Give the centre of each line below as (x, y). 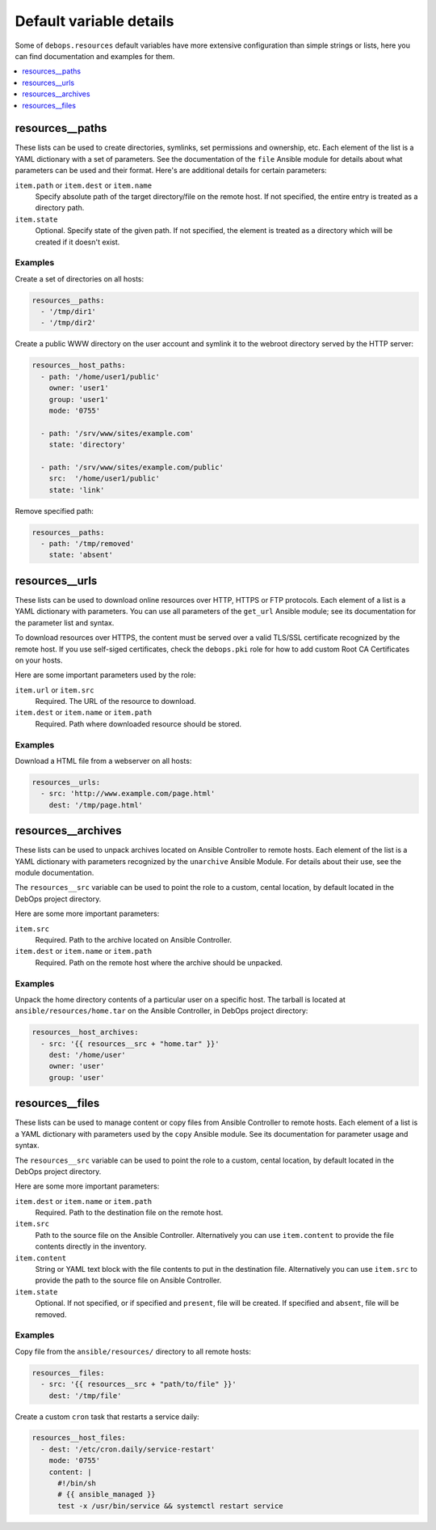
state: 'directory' (88, 445)
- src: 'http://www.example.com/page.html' (128, 794)
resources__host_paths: (79, 365)
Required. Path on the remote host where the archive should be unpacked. (159, 962)
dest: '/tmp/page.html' (96, 805)
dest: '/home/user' (88, 1055)
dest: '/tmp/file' (85, 1395)
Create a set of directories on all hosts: (80, 278)
